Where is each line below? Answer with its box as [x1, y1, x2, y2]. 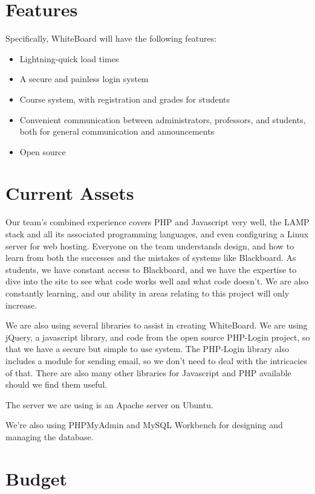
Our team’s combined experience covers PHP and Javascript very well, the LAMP [5, 216, 310, 228]
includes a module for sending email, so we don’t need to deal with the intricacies [5, 354, 307, 367]
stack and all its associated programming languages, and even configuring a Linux [5, 228, 309, 240]
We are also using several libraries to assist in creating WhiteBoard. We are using [5, 319, 308, 332]
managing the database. [5, 430, 94, 443]
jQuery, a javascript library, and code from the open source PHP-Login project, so [5, 330, 310, 343]
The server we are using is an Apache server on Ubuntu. [5, 398, 213, 411]
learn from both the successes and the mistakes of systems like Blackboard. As [5, 251, 296, 264]
